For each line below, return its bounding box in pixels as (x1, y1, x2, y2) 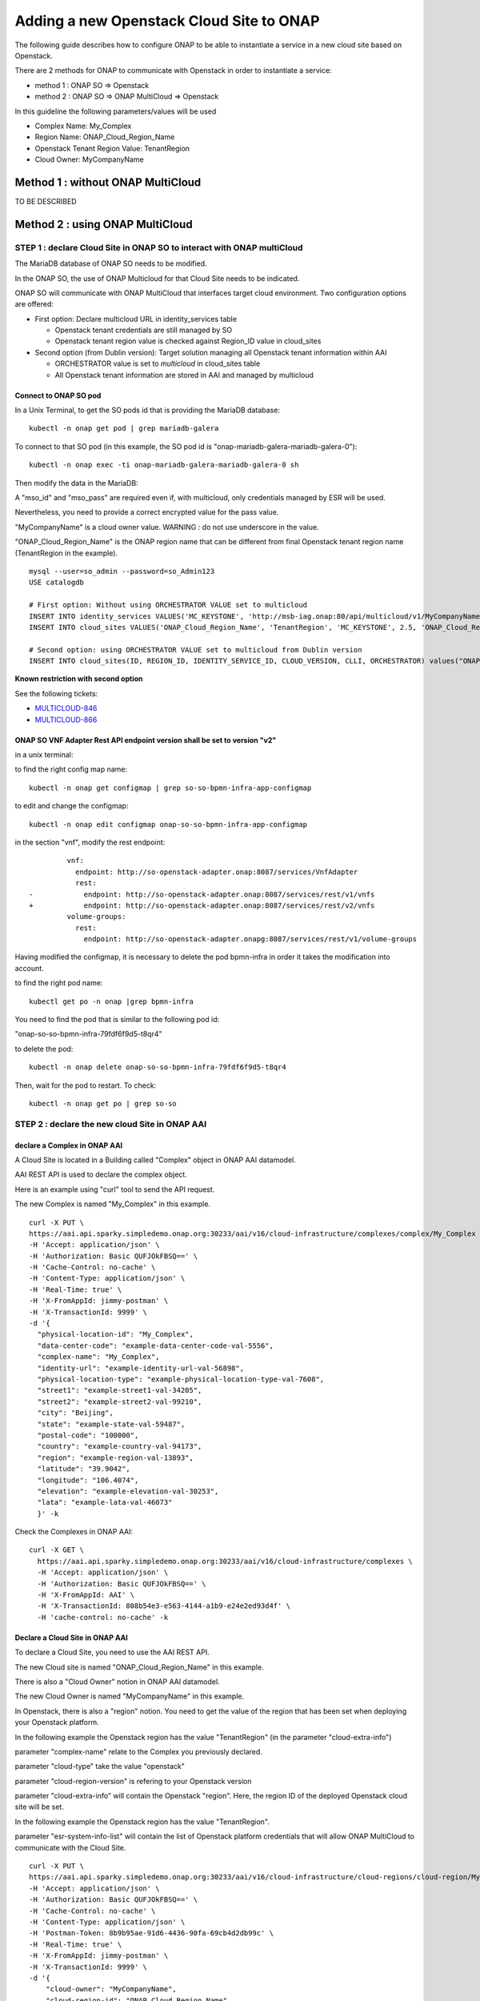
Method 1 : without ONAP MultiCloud (14, 175, 202, 189)
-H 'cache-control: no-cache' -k (37, 1613, 169, 1622)
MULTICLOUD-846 (34, 704, 98, 713)
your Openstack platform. (14, 1718, 99, 1727)
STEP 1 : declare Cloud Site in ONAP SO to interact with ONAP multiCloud (14, 242, 303, 253)
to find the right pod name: (14, 978, 103, 988)
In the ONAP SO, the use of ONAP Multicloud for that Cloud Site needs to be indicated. (14, 273, 300, 283)
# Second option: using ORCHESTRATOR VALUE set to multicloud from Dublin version (29, 645, 362, 654)
